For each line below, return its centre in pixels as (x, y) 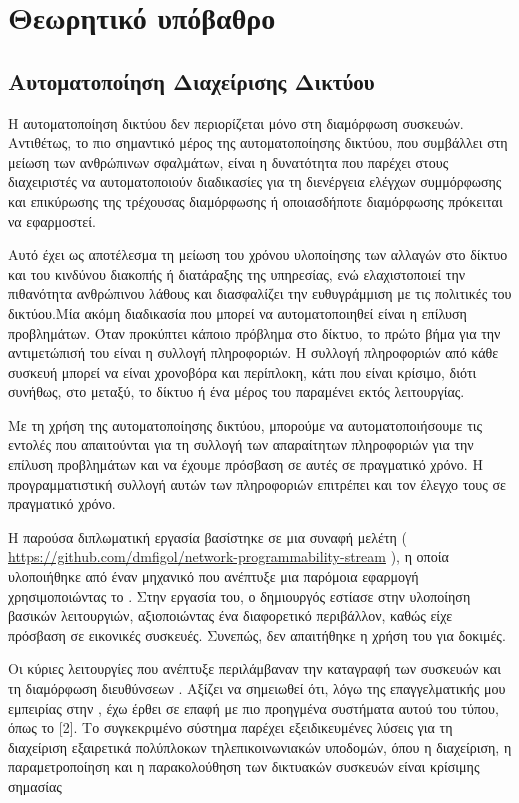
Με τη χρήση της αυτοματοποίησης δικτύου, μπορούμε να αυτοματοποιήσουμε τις (245, 424)
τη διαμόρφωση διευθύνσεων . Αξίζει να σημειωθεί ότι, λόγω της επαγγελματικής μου (257, 688)
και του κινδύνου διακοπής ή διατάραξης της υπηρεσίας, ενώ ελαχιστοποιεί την (237, 273)
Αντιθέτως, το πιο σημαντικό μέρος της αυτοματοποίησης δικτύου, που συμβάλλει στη (258, 142)
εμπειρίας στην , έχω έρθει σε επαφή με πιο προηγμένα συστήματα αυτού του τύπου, (253, 707)
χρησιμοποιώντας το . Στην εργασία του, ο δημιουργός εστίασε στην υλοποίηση (239, 595)
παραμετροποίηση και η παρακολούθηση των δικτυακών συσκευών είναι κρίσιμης (244, 766)
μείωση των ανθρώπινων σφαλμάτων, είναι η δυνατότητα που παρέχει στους (228, 161)
